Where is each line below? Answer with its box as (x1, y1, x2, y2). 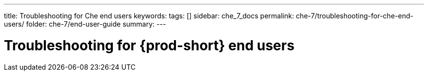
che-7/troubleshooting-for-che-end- (296, 12, 413, 20)
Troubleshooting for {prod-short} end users (4, 37, 295, 54)
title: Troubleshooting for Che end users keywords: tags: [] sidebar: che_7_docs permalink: (4, 12, 294, 20)
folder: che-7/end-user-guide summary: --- (26, 20, 166, 28)
